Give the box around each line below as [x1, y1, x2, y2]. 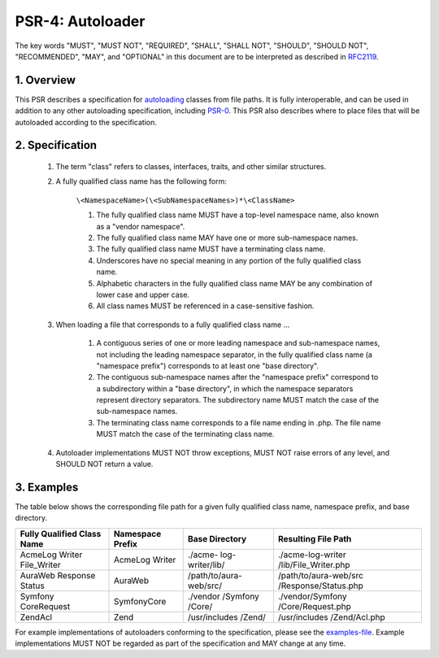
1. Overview [15, 73, 76, 87]
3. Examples [15, 480, 79, 494]
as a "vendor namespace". [96, 221, 185, 231]
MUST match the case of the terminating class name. [96, 429, 275, 439]
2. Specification [15, 138, 98, 152]
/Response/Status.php [277, 580, 363, 591]
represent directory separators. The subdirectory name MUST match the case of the [96, 395, 380, 405]
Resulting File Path [277, 533, 352, 544]
